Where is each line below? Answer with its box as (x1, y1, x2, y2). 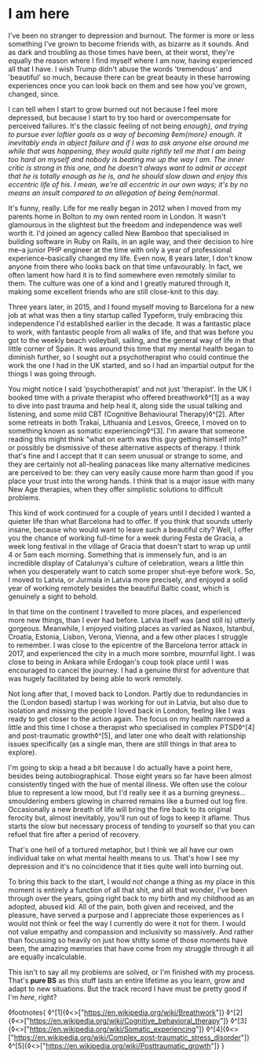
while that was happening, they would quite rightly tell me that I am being (8, 146, 246, 156)
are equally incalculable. (8, 952, 87, 961)
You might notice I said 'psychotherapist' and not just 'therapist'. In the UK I (8, 384, 252, 393)
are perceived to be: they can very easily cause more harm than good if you (8, 467, 254, 477)
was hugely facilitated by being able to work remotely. (8, 673, 183, 683)
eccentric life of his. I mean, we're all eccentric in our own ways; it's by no (8, 179, 249, 189)
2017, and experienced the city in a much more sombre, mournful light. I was (8, 648, 255, 658)
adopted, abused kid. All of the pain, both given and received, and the (8, 901, 234, 911)
